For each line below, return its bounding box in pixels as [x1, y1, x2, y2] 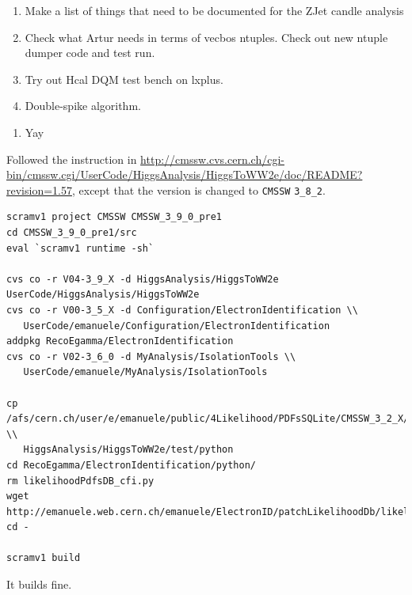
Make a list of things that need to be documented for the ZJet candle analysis [25, 2, 404, 18]
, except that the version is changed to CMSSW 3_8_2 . [71, 181, 326, 198]
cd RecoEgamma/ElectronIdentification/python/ [6, 459, 256, 471]
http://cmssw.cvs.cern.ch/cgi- [140, 150, 284, 167]
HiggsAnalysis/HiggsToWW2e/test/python [23, 444, 234, 456]
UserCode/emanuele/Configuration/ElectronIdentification [23, 320, 330, 332]
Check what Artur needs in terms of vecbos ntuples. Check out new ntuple [25, 28, 388, 45]
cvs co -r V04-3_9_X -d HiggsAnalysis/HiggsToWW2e [6, 273, 279, 285]
